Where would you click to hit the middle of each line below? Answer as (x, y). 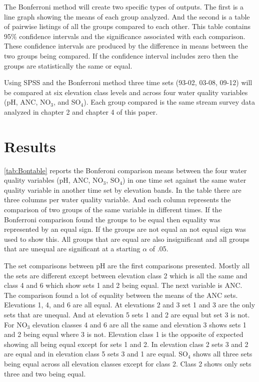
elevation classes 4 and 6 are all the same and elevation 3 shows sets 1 (139, 324)
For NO (16, 324)
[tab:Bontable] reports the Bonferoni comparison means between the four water (125, 170)
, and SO (67, 102)
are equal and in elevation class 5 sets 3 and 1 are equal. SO (96, 354)
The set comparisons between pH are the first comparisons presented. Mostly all (127, 265)
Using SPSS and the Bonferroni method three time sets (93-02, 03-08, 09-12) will (128, 82)
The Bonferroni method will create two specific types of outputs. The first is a (124, 7)
